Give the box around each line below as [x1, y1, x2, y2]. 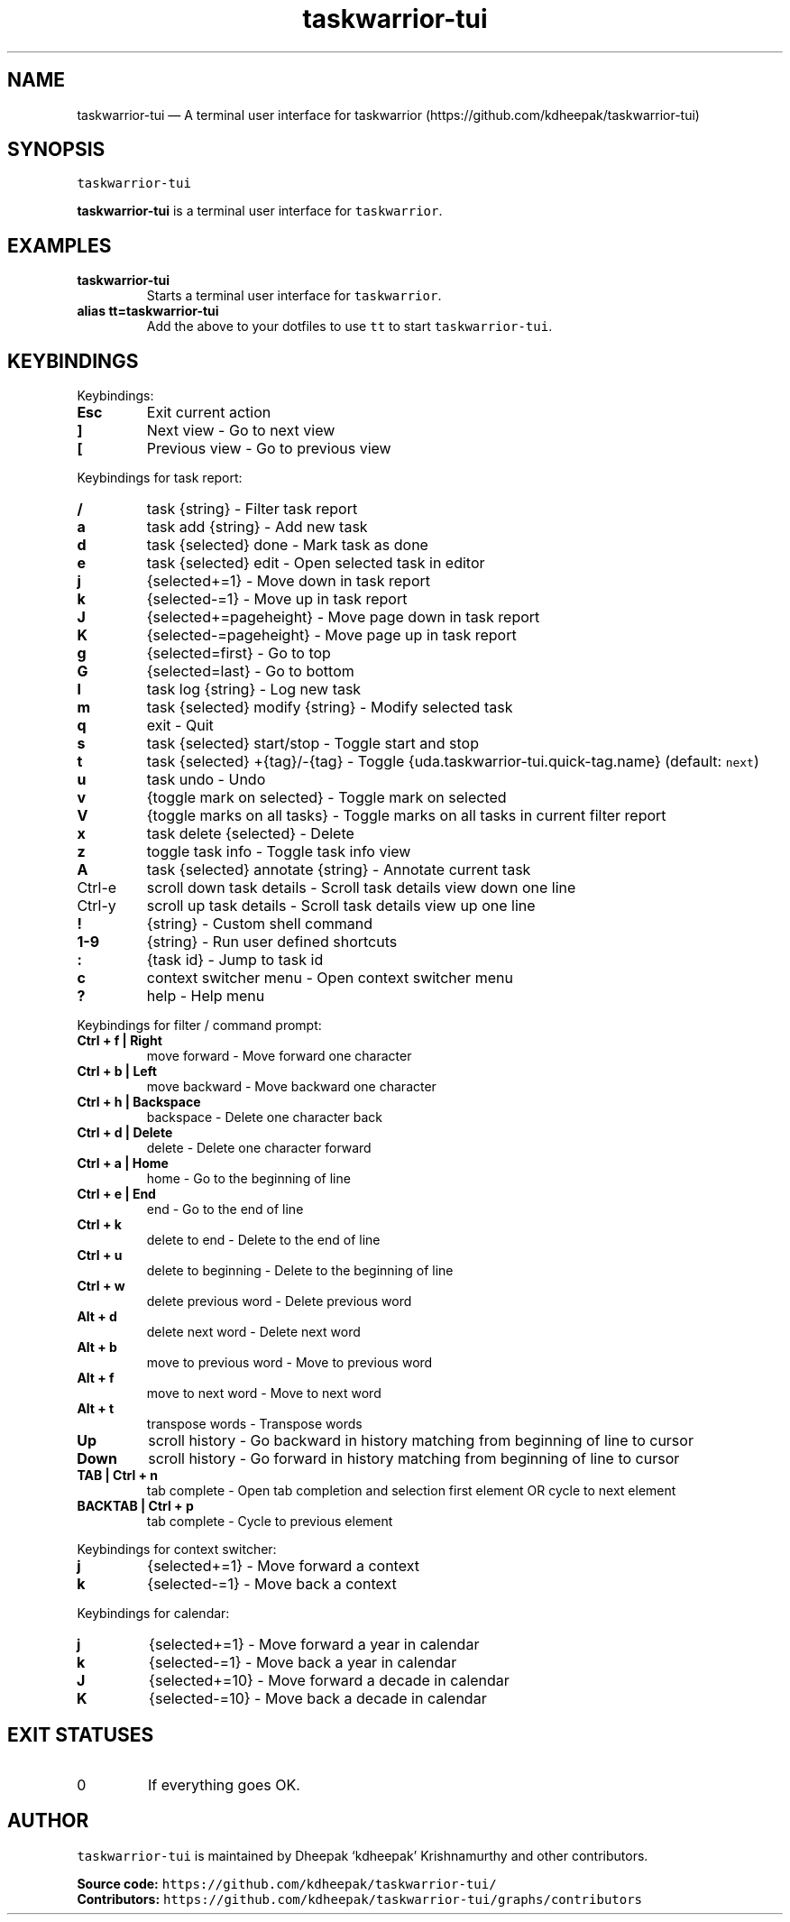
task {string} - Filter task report [146, 500, 358, 519]
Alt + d [77, 1309, 117, 1325]
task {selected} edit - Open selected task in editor [146, 554, 485, 573]
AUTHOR [7, 1809, 89, 1833]
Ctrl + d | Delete [77, 1125, 173, 1141]
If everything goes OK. [147, 1775, 300, 1794]
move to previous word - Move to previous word [146, 1355, 433, 1371]
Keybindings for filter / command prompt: [77, 1017, 322, 1034]
